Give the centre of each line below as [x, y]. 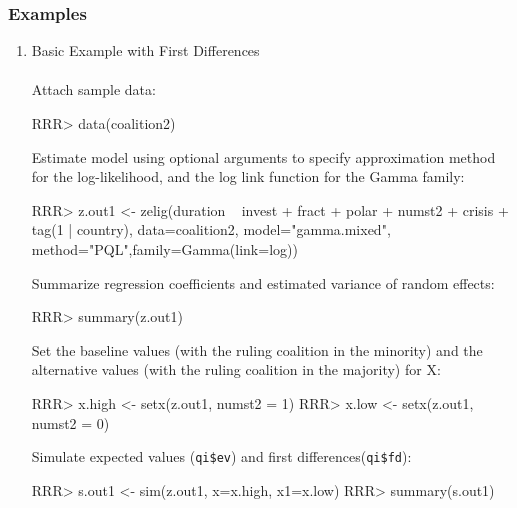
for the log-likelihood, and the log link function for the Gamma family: [248, 176]
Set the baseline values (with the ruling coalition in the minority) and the [257, 349]
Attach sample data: [93, 89]
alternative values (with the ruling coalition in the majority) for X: [236, 369]
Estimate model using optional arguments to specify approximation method [263, 156]
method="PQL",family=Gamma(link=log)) [164, 248]
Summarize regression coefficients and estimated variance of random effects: [263, 282]
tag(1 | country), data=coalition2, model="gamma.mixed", [211, 229]
